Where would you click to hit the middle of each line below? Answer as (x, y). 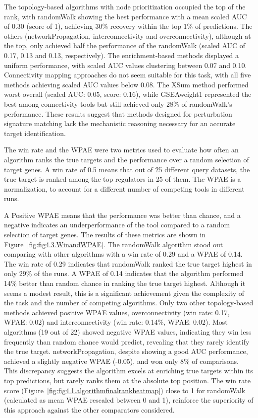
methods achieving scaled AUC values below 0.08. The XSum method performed (126, 84)
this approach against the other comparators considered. (89, 409)
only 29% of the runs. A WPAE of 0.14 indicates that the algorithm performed (124, 273)
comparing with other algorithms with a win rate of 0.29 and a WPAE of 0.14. (123, 254)
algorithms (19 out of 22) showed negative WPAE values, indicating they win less (128, 332)
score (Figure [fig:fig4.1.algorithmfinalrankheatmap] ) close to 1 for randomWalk (125, 390)
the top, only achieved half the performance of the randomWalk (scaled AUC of (125, 45)
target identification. (35, 133)
